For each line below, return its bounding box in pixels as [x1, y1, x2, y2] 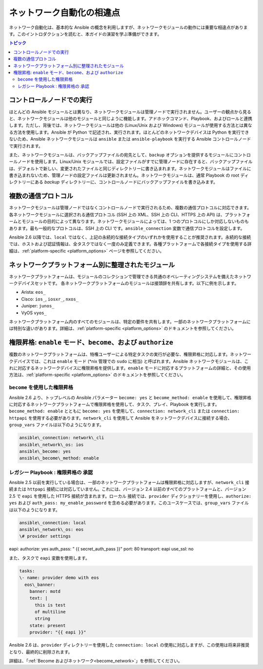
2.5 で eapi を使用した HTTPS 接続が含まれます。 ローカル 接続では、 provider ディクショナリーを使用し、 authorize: [9, 493, 252, 499]
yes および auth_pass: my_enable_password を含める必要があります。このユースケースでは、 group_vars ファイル [9, 500, 249, 506]
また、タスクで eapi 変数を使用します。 [9, 555, 90, 561]
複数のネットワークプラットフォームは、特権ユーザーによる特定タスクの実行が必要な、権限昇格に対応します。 [9, 351, 230, 357]
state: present [29, 623, 66, 628]
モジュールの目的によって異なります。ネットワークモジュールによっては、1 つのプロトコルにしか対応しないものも [21, 219, 249, 224]
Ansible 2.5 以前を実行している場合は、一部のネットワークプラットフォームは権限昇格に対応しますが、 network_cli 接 [9, 480, 249, 486]
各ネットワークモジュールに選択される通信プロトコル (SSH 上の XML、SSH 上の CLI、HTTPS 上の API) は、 [9, 211, 225, 217]
